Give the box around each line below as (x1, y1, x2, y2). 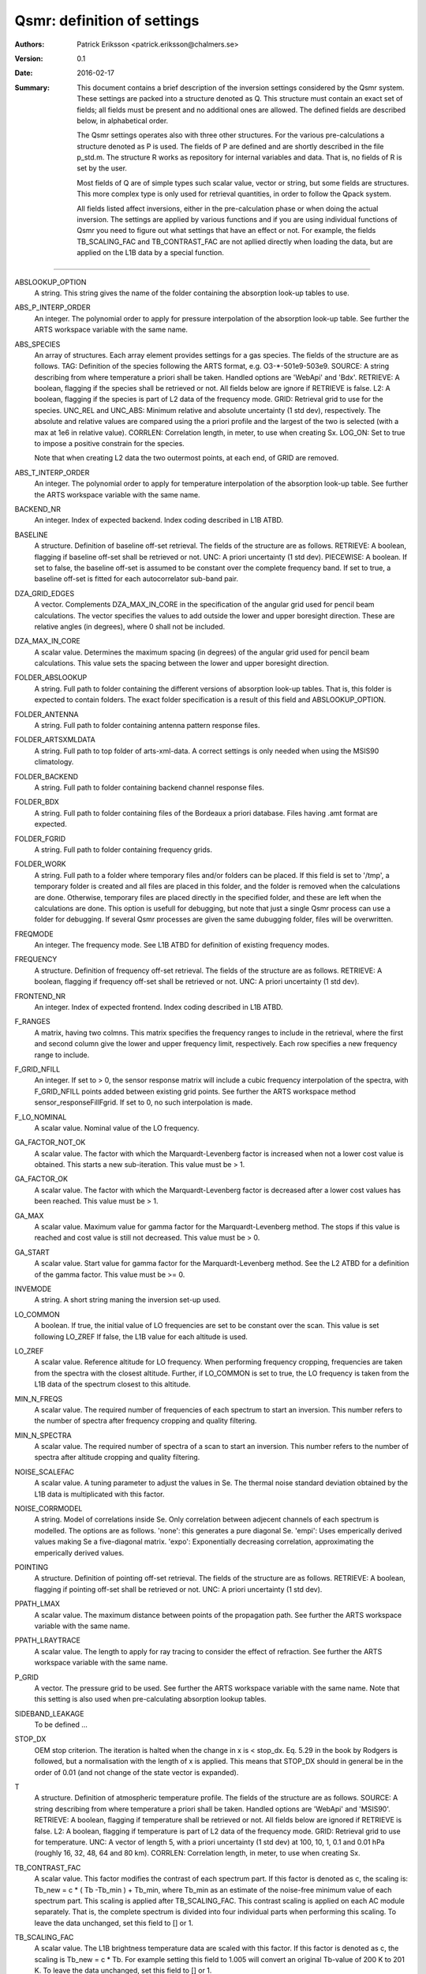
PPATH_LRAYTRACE (14, 1635, 80, 1646)
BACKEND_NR (14, 505, 61, 513)
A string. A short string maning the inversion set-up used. (34, 1295, 221, 1304)
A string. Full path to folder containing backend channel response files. (34, 782, 264, 792)
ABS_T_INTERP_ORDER (14, 467, 90, 477)
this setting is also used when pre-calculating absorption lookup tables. (34, 1694, 267, 1704)
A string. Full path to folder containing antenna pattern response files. (34, 721, 260, 730)
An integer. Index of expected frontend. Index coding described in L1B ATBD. (34, 1003, 283, 1012)
